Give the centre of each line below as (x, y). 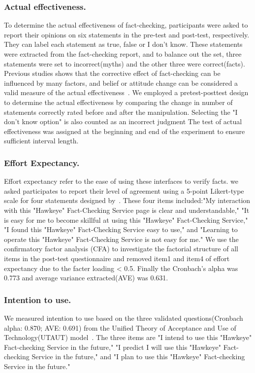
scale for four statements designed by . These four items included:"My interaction (127, 200)
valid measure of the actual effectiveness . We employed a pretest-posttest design (126, 92)
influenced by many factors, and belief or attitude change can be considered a (121, 83)
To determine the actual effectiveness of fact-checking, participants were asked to (126, 25)
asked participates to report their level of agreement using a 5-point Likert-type (124, 190)
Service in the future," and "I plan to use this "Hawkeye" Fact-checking (138, 356)
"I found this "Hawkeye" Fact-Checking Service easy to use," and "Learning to (121, 229)
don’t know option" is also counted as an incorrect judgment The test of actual (123, 121)
